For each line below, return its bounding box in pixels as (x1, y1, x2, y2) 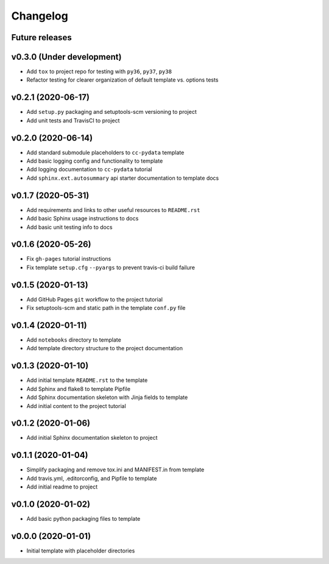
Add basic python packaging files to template (26, 515, 141, 522)
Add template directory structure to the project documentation (26, 345, 183, 352)
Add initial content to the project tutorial (26, 402, 126, 409)
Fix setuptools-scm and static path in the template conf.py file (26, 305, 186, 312)
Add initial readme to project (26, 483, 97, 490)
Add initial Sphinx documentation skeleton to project (26, 434, 158, 442)
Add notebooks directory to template (26, 336, 121, 344)
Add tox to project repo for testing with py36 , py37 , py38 (26, 68, 172, 76)
